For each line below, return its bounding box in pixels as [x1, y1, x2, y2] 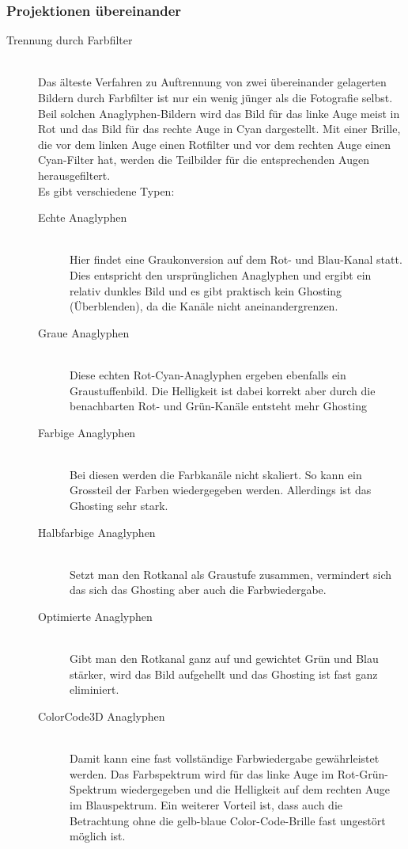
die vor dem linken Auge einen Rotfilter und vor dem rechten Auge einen [38, 135, 391, 152]
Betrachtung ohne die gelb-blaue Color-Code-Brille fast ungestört [70, 812, 386, 828]
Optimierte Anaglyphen [38, 608, 153, 625]
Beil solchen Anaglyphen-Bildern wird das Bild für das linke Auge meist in [38, 105, 400, 121]
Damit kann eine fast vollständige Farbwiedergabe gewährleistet [70, 750, 380, 767]
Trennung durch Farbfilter [6, 32, 133, 48]
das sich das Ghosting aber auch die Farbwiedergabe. [70, 581, 327, 598]
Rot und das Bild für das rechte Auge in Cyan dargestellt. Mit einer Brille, [38, 120, 401, 137]
